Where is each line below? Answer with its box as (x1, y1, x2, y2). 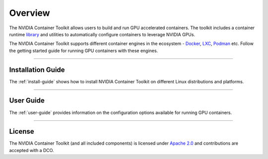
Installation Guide (9, 65, 65, 74)
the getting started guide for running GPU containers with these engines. (9, 48, 158, 53)
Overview (9, 7, 50, 18)
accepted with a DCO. (9, 147, 54, 153)
